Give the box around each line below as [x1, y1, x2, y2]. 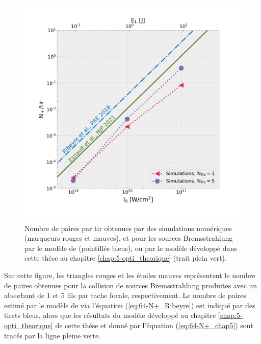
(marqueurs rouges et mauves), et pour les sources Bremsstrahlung [24, 233, 233, 243]
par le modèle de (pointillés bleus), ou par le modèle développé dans [24, 242, 237, 253]
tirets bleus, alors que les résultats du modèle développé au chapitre [4, 310, 216, 320]
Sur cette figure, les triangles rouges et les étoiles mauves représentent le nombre [4, 269, 255, 280]
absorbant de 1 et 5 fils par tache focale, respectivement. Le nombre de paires [4, 290, 246, 301]
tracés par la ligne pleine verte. [4, 330, 101, 340]
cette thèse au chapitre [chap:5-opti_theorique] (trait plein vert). [24, 253, 227, 263]
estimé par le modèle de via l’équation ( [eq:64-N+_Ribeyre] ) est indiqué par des [4, 300, 255, 310]
